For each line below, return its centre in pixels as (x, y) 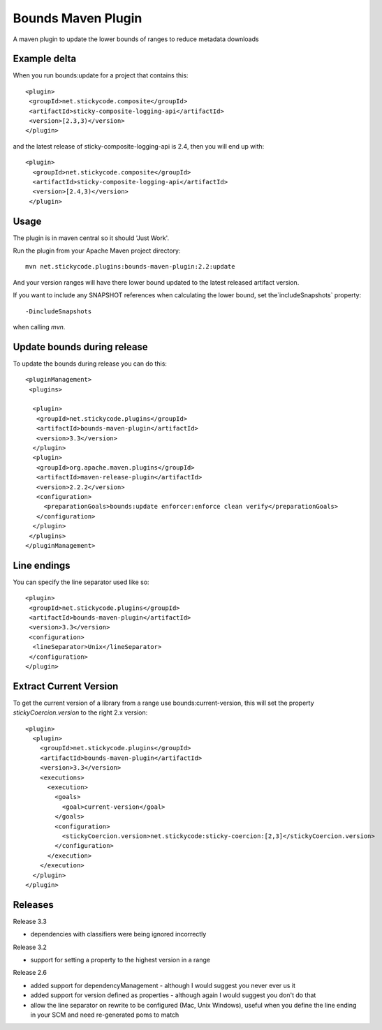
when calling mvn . (39, 327)
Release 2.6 (30, 973)
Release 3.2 (30, 947)
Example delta (45, 59)
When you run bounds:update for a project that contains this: (101, 75)
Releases (33, 905)
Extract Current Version (66, 686)
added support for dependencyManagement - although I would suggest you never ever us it (163, 985)
